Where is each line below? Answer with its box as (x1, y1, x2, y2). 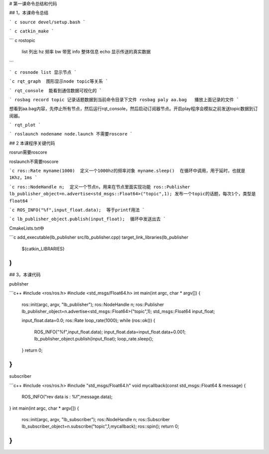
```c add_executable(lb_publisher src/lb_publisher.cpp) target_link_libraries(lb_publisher (9, 234, 189, 240)
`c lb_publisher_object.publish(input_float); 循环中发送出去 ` (9, 216, 166, 222)
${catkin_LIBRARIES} (21, 246, 65, 252)
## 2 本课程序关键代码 (9, 140, 55, 146)
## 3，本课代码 (9, 272, 41, 278)
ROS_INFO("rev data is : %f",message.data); (21, 394, 113, 400)
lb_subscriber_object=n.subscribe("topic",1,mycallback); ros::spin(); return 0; (21, 424, 179, 430)
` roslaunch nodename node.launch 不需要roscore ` (9, 131, 133, 137)
